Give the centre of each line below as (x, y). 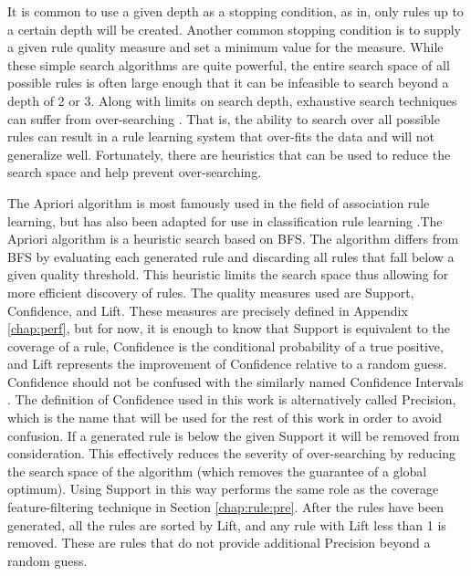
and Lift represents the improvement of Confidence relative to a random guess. (227, 364)
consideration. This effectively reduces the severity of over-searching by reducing (231, 453)
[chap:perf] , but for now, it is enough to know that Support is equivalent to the (229, 328)
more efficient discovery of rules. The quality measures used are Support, (211, 292)
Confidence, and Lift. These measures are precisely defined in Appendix (208, 310)
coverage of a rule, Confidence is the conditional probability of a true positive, (225, 346)
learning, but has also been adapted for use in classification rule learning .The (225, 220)
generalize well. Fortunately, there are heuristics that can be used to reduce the (229, 154)
